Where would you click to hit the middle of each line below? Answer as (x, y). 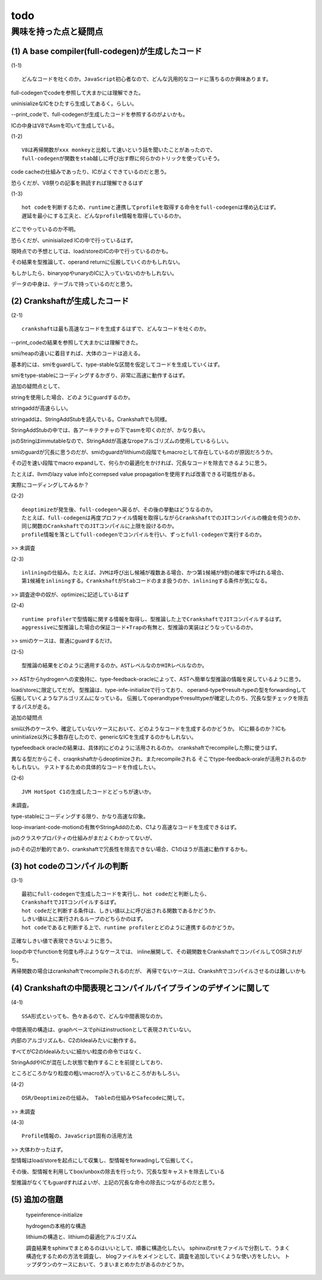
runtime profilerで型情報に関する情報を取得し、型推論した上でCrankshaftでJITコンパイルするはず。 (153, 619)
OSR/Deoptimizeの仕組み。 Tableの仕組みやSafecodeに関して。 (105, 1098)
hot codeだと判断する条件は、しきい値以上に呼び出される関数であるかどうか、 (120, 910)
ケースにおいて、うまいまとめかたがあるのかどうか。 (122, 1264)
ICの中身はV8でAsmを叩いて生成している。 (64, 125)
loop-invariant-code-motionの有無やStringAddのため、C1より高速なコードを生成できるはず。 (125, 827)
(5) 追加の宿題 (37, 1199)
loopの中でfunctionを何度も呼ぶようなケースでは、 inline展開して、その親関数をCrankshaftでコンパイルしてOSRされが (157, 952)
